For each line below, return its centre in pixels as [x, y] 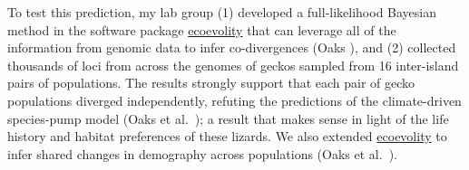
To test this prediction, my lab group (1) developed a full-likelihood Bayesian [222, 12]
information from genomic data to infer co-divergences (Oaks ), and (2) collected [232, 47]
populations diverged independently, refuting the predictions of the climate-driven [234, 100]
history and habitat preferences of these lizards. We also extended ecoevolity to [227, 136]
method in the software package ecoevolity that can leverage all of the [202, 29]
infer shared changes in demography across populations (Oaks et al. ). [202, 153]
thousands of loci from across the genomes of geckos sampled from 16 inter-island [233, 65]
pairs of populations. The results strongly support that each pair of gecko [211, 83]
